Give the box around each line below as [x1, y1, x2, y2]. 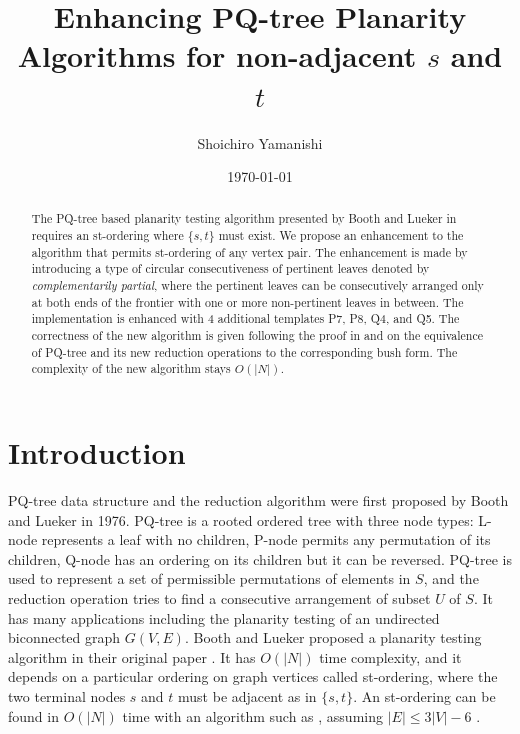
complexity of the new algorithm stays [31, 360, 231, 377]
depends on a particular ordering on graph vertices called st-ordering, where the [8, 666, 498, 687]
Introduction [8, 432, 186, 473]
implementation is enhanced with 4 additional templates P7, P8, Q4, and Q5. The [31, 310, 460, 327]
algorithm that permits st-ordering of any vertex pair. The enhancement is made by [31, 243, 468, 260]
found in [8, 705, 59, 726]
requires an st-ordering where [31, 227, 184, 244]
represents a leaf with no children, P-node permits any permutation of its [41, 529, 491, 550]
